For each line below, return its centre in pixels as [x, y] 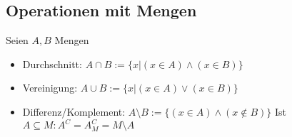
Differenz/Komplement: [74, 111]
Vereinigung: [50, 88]
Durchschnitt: [52, 64]
